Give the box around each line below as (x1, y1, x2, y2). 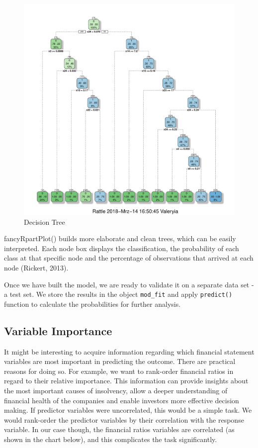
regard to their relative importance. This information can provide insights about (4, 375, 249, 386)
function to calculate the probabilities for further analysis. (4, 298, 181, 309)
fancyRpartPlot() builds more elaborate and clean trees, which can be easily (4, 233, 236, 244)
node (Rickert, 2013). (4, 262, 69, 272)
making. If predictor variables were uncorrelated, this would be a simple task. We (4, 405, 252, 415)
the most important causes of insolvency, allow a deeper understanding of (4, 385, 228, 395)
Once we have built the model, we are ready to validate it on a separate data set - (4, 279, 254, 289)
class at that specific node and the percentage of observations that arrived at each (4, 253, 254, 263)
